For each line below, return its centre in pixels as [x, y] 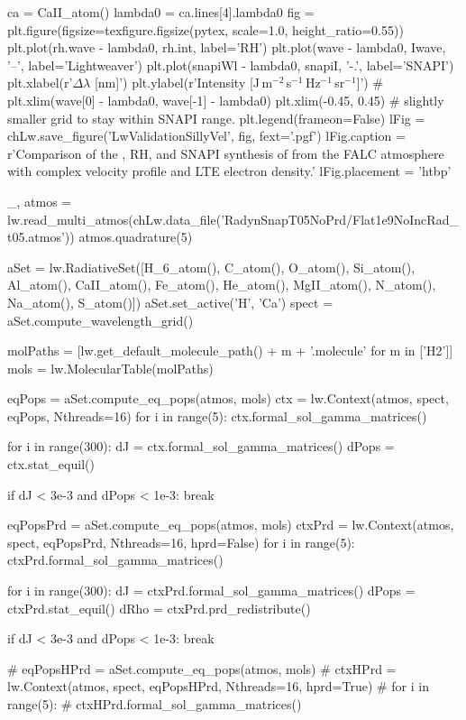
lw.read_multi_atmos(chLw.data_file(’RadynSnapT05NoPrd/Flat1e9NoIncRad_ [233, 219]
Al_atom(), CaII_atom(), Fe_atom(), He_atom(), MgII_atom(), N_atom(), [222, 285]
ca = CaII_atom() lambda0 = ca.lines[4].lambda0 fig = [161, 12]
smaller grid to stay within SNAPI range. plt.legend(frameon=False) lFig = [216, 118]
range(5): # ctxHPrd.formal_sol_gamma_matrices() [155, 704]
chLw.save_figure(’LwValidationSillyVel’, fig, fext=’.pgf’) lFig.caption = [206, 136]
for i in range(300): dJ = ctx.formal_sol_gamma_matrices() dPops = [201, 446]
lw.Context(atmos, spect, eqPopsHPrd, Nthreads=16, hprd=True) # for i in [218, 686]
